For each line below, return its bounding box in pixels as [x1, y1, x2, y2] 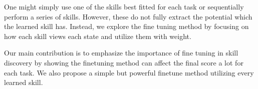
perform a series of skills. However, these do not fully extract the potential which [4, 11, 252, 21]
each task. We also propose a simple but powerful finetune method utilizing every [4, 67, 254, 77]
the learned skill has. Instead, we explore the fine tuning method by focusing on [4, 21, 249, 31]
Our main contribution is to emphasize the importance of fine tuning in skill [4, 47, 238, 58]
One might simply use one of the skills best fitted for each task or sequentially [4, 1, 244, 11]
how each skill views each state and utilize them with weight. [4, 30, 191, 41]
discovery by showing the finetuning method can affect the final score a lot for [4, 57, 243, 67]
